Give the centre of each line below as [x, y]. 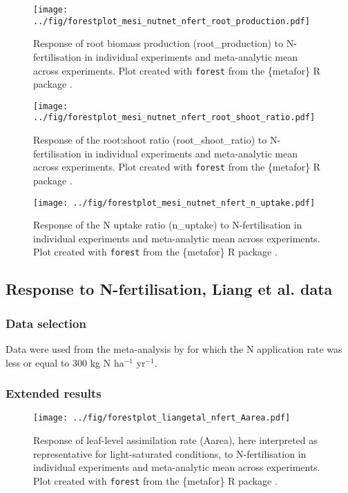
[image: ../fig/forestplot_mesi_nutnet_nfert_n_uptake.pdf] [174, 203]
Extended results [54, 393]
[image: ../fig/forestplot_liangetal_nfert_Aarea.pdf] [162, 418]
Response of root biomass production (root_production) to [158, 43]
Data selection [46, 323]
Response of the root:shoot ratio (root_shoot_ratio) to [150, 140]
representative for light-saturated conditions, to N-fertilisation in [170, 453]
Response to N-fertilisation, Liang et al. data [169, 289]
